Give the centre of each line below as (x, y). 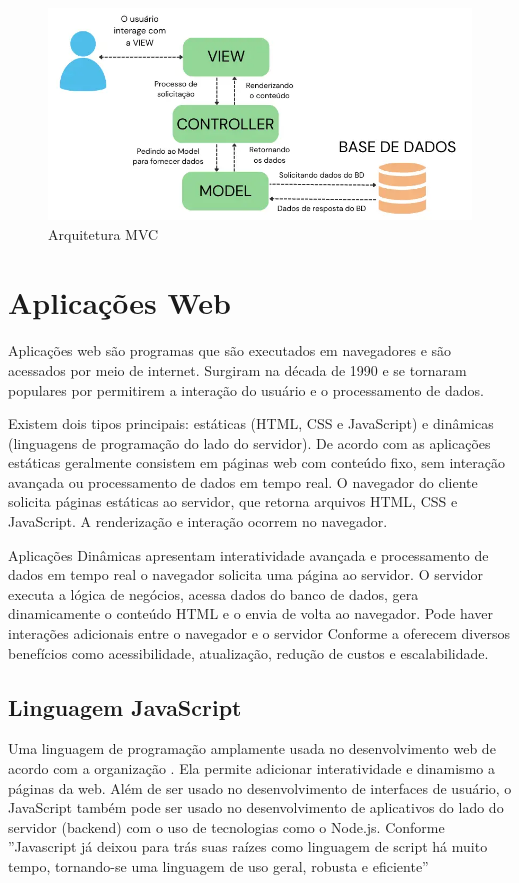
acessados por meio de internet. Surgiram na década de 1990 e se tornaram (237, 369)
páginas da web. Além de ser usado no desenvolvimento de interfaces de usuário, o (260, 787)
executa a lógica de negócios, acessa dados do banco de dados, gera (213, 593)
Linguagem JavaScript (125, 706)
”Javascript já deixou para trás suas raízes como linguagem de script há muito (248, 846)
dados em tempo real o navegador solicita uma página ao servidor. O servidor (245, 574)
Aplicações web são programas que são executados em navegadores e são (230, 350)
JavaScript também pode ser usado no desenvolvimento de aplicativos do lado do (256, 807)
